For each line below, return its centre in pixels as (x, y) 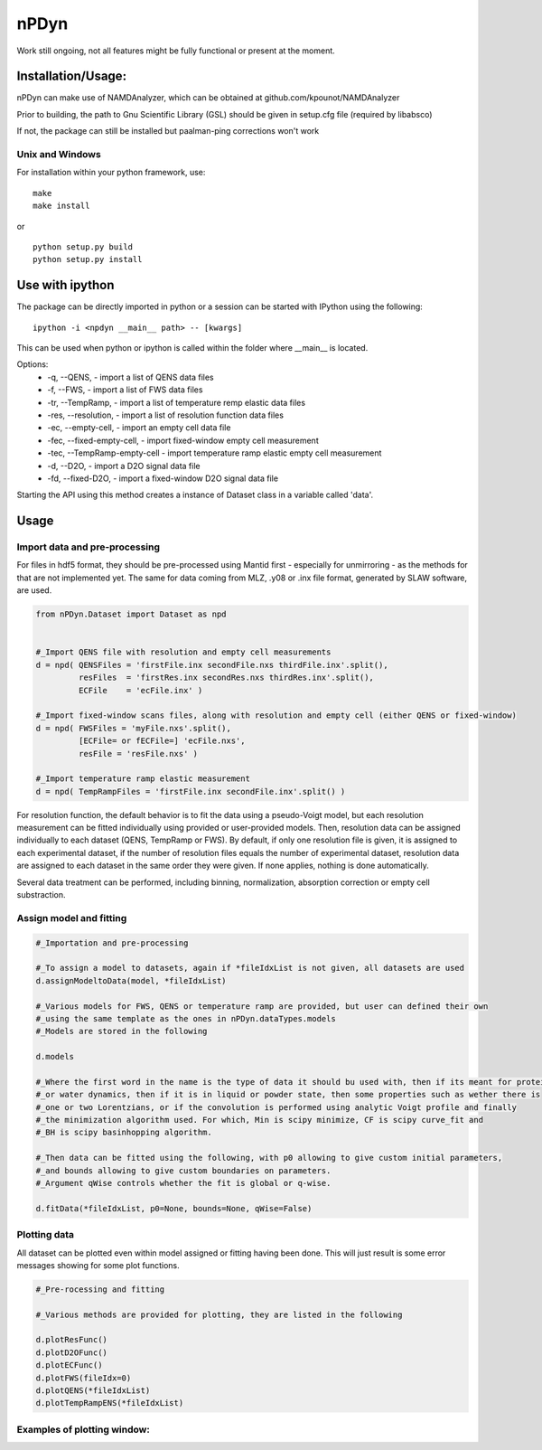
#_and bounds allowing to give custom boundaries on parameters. (183, 1170)
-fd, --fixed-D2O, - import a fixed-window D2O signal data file (163, 478)
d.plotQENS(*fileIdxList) (93, 1391)
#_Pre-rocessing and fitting (100, 1289)
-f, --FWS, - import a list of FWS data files (125, 390)
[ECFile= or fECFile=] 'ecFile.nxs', (162, 741)
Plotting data (46, 1235)
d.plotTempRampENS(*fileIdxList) (110, 1403)
